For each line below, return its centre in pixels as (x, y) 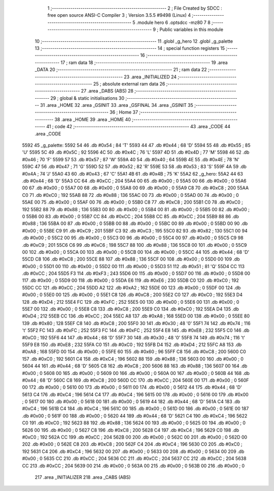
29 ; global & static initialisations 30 (87, 98)
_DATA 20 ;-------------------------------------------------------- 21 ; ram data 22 (121, 70)
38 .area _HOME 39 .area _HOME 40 (93, 119)
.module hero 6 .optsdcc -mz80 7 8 (173, 22)
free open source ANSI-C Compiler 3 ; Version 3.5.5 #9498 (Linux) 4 (119, 15)
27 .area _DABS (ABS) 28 (107, 91)
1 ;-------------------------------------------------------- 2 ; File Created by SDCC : (135, 8)
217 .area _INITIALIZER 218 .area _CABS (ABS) (83, 477)
